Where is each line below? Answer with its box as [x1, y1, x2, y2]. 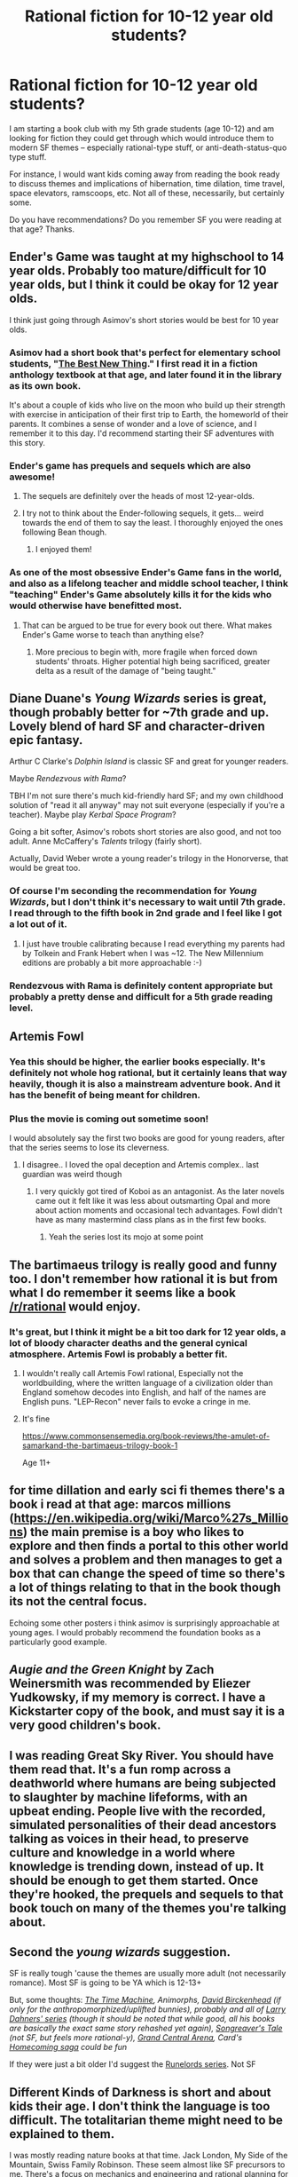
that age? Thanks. [9, 224, 75, 234]
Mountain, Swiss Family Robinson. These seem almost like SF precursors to [9, 2159, 286, 2170]
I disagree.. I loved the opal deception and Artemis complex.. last [21, 1160, 260, 1170]
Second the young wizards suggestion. [9, 1944, 231, 1959]
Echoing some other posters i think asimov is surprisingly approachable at [9, 1618, 280, 1628]
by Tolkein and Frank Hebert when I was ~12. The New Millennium [21, 947, 264, 958]
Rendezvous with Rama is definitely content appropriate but [9, 979, 273, 992]
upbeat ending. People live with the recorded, [9, 1803, 266, 1818]
